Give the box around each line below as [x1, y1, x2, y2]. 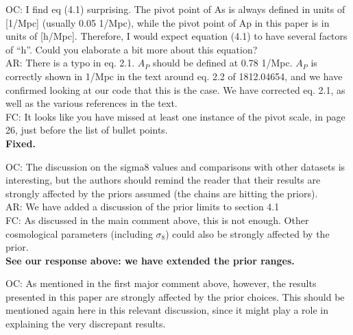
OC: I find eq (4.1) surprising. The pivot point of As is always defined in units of [5, 2, 345, 16]
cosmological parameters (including [5, 226, 153, 240]
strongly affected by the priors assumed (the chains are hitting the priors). [5, 186, 318, 200]
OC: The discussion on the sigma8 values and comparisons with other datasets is [5, 159, 345, 173]
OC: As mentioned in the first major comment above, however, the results [5, 276, 317, 290]
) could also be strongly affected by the [165, 226, 330, 240]
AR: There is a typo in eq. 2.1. [5, 55, 135, 70]
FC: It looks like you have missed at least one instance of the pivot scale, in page [5, 109, 345, 123]
